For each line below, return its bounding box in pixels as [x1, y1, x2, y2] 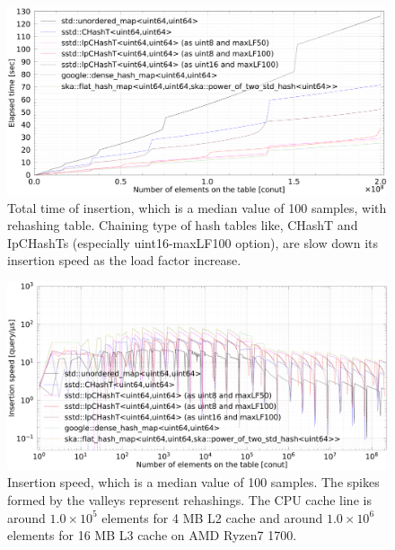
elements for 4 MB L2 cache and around [101, 508, 323, 527]
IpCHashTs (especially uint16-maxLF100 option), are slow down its [7, 233, 379, 252]
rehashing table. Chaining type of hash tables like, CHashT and [7, 216, 358, 235]
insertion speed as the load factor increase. [7, 251, 241, 270]
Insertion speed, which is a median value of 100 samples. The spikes [7, 473, 380, 492]
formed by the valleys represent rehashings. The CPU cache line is [7, 490, 372, 509]
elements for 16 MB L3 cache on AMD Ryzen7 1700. [7, 526, 297, 545]
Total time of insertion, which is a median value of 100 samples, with [7, 198, 387, 217]
